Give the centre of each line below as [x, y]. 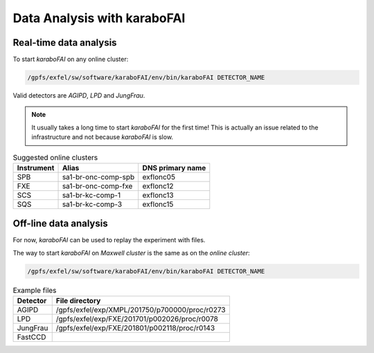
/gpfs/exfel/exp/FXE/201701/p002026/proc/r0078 [137, 319]
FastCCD [32, 337]
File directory [78, 301]
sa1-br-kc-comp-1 [91, 195]
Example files [35, 291]
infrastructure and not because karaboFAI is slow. [102, 137]
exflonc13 [158, 195]
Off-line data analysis [60, 224]
